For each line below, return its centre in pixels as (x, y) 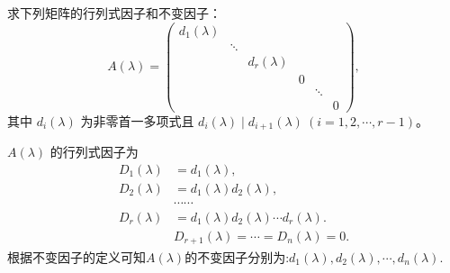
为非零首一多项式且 (137, 120)
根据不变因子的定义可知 (76, 256)
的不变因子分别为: (237, 256)
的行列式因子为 (94, 152)
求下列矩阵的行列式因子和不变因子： (114, 13)
